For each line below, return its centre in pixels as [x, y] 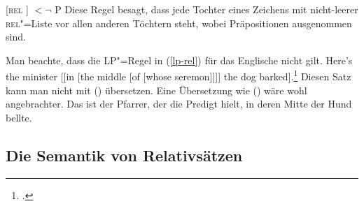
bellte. [19, 117]
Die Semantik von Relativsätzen [124, 155]
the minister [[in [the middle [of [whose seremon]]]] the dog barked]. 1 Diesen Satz [178, 75]
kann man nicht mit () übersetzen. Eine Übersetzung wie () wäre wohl [156, 90]
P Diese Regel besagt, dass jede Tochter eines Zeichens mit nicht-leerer [206, 9]
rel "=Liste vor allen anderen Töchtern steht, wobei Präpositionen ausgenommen [179, 23]
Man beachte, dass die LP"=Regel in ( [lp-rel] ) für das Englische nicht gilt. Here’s [179, 60]
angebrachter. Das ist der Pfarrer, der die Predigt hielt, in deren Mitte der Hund [179, 104]
